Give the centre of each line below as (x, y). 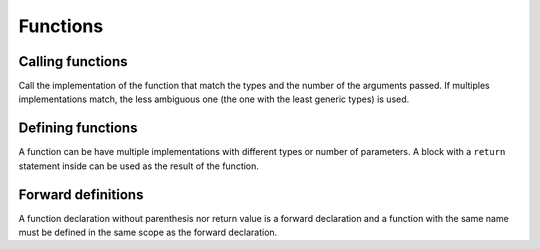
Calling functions (73, 61)
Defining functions (78, 128)
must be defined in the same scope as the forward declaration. (148, 232)
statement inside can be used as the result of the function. (139, 166)
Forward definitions (81, 194)
